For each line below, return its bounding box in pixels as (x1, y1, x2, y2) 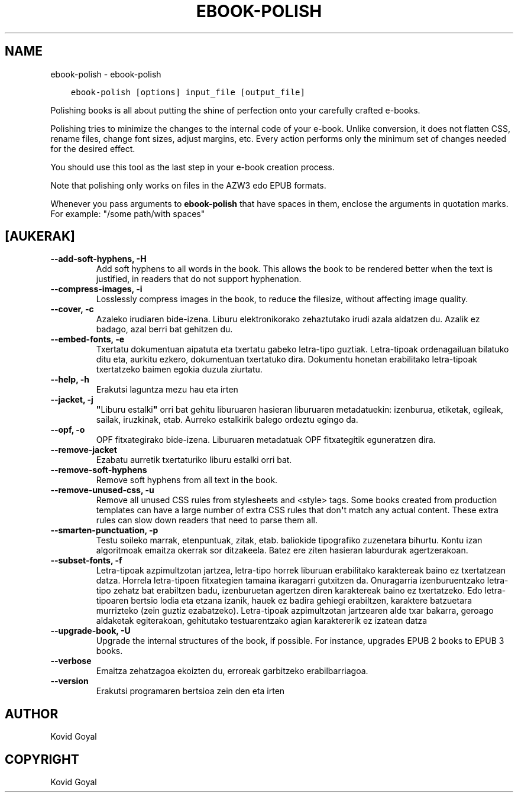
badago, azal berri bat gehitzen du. (96, 324, 233, 335)
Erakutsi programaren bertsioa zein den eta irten (96, 686, 285, 696)
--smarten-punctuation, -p (50, 525, 158, 536)
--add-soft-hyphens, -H (50, 254, 147, 264)
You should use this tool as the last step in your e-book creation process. (50, 161, 335, 172)
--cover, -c (50, 304, 94, 315)
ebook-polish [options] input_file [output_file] (70, 87, 305, 97)
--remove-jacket (50, 445, 117, 455)
